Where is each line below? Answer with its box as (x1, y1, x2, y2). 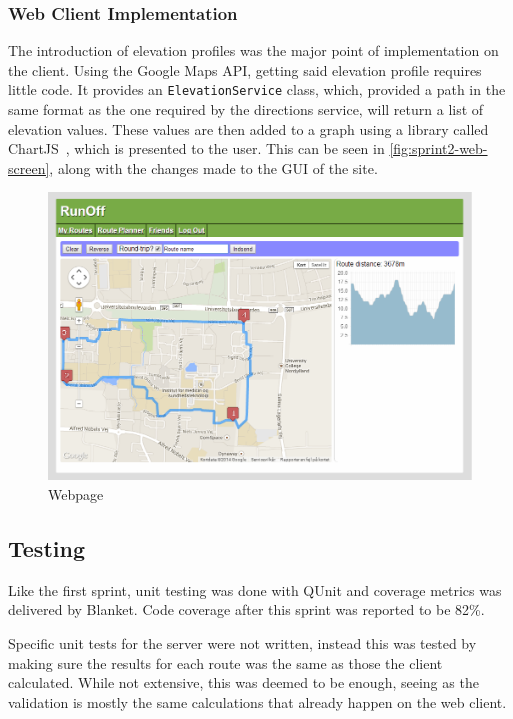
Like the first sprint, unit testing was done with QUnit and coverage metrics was (8, 579, 502, 600)
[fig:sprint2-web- (389, 138, 488, 159)
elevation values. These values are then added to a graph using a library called (8, 118, 489, 139)
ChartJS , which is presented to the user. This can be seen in (8, 138, 385, 159)
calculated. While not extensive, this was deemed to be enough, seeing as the (8, 672, 479, 693)
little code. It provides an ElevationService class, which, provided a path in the (8, 79, 506, 100)
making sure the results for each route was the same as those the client (8, 652, 443, 673)
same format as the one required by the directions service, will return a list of (8, 99, 484, 120)
